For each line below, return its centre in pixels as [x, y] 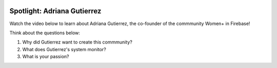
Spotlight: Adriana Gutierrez [55, 11]
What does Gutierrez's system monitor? [64, 49]
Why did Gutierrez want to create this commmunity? [77, 42]
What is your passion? [46, 57]
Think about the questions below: [45, 33]
